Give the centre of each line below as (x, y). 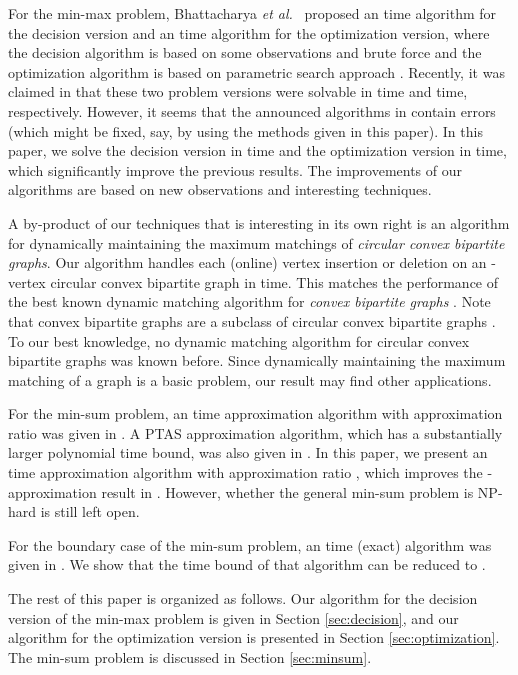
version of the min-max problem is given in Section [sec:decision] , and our (233, 617)
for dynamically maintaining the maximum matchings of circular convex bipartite (256, 242)
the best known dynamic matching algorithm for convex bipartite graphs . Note (249, 301)
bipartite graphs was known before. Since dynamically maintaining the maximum (257, 360)
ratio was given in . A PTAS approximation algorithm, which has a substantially (255, 432)
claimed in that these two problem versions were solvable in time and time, (238, 91)
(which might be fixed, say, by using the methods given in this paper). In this (245, 130)
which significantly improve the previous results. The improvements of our (235, 169)
